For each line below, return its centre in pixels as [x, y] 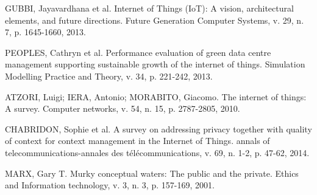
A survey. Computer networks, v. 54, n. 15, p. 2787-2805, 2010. [123, 108]
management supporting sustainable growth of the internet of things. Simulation [155, 64]
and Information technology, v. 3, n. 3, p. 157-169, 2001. [110, 185]
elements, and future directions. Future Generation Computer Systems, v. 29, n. [155, 20]
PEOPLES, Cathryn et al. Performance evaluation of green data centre [138, 52]
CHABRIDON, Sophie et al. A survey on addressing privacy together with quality [158, 128]
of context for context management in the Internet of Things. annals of [137, 141]
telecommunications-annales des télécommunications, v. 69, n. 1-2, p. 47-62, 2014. [157, 152]
